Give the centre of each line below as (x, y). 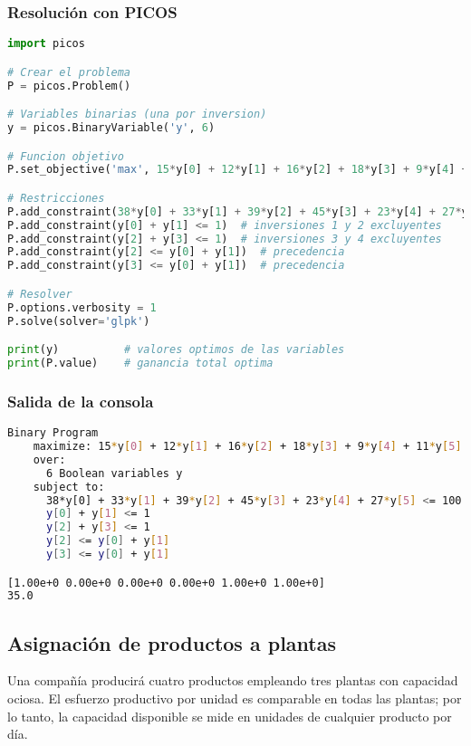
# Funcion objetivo (66, 156)
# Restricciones (56, 198)
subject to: (69, 487)
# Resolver (40, 294)
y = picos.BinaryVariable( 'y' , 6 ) (111, 128)
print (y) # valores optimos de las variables (176, 350)
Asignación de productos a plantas (172, 642)
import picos (46, 44)
